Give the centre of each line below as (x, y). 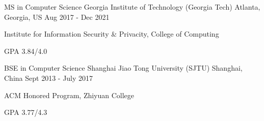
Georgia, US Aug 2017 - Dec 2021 (57, 17)
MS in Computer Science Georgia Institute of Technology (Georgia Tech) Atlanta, (132, 7)
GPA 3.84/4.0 (26, 51)
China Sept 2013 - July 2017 (49, 78)
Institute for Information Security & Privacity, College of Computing (112, 34)
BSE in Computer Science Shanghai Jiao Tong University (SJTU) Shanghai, (123, 68)
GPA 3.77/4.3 (26, 112)
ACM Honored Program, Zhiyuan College (69, 95)
